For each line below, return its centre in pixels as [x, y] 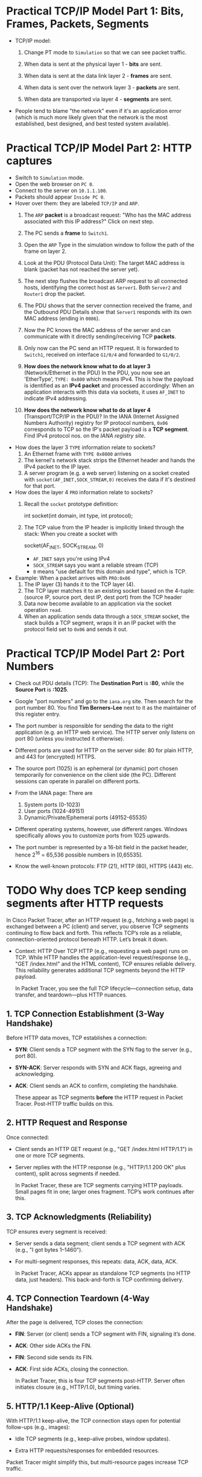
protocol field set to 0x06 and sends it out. [76, 629]
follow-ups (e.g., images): [38, 1427]
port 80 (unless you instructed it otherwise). [70, 738]
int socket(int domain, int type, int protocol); [78, 515]
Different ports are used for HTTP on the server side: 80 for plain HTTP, [104, 750]
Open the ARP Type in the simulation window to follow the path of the [109, 244]
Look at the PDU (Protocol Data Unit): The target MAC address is [104, 263]
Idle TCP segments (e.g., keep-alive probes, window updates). [93, 1439]
